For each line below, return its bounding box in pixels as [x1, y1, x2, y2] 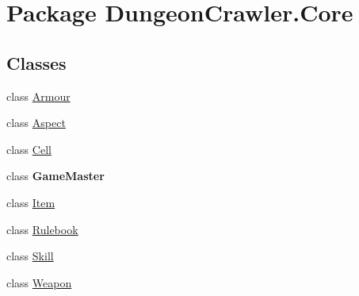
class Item [6, 194, 55, 210]
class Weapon [6, 274, 72, 290]
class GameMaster [6, 167, 105, 184]
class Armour [6, 87, 71, 104]
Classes [6, 50, 67, 75]
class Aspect [6, 114, 66, 131]
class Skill [6, 248, 54, 264]
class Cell [6, 140, 52, 157]
